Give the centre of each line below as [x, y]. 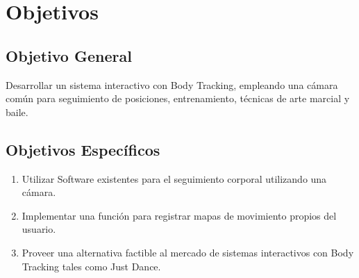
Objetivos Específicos [83, 149]
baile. [17, 112]
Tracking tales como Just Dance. [91, 266]
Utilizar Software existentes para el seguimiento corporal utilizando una [174, 178]
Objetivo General [69, 55]
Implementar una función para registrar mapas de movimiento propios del [179, 215]
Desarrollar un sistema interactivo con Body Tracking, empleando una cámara [172, 84]
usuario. [39, 229]
